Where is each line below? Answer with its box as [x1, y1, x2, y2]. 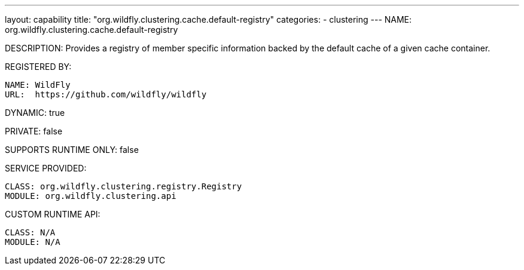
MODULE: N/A [5, 237, 60, 247]
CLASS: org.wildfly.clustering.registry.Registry [5, 182, 242, 191]
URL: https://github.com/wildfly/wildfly [5, 90, 207, 99]
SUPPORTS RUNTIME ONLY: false [5, 145, 139, 155]
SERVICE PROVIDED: [5, 163, 87, 173]
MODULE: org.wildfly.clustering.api [5, 191, 176, 201]
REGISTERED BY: [5, 62, 72, 72]
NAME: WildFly [5, 80, 71, 90]
